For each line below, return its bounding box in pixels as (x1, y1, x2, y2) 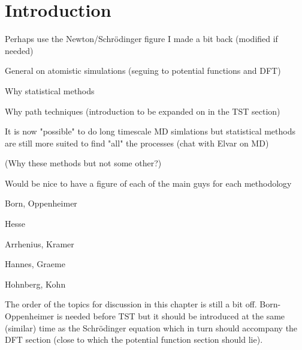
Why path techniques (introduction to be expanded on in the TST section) (5, 104, 280, 117)
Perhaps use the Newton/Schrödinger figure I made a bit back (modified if (5, 32, 278, 45)
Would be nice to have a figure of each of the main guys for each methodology (5, 177, 292, 189)
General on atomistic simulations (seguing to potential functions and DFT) (5, 64, 281, 77)
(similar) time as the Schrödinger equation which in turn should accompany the (5, 321, 298, 334)
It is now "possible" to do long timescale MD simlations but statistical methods (5, 125, 295, 137)
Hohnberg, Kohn (5, 277, 66, 290)
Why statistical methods (5, 84, 95, 97)
